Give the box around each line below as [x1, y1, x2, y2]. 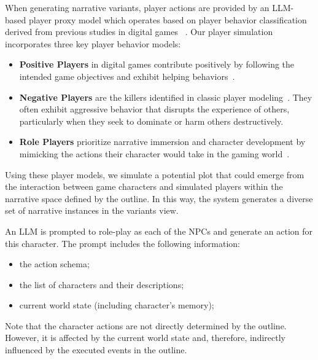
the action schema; [19, 257, 90, 270]
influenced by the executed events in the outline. [5, 343, 187, 356]
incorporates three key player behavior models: [5, 37, 181, 50]
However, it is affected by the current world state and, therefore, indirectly [5, 331, 285, 344]
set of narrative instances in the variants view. [5, 204, 179, 217]
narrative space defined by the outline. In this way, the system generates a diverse [5, 192, 313, 205]
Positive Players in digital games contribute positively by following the [19, 58, 295, 71]
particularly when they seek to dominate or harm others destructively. [19, 114, 284, 127]
